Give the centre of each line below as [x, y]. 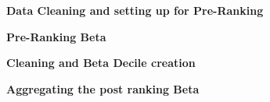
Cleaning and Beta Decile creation [101, 63]
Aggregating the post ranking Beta [103, 88]
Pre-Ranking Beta [56, 36]
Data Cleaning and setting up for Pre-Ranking [135, 10]
